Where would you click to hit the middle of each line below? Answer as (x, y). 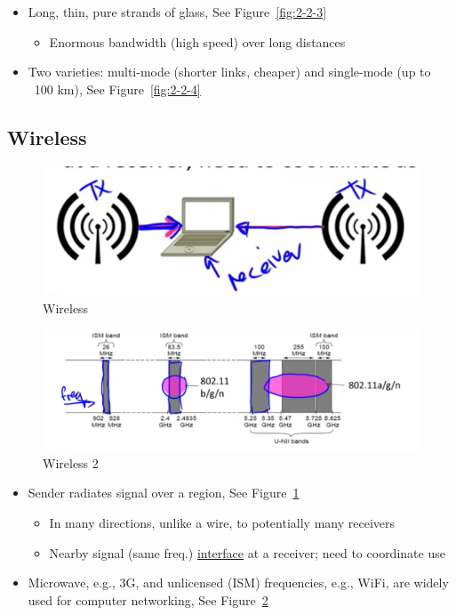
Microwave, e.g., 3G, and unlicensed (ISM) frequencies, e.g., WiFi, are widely (238, 583)
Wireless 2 (71, 462)
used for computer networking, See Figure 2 (148, 599)
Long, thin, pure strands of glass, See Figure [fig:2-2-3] (177, 12)
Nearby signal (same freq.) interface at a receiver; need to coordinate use (247, 552)
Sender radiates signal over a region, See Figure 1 (164, 493)
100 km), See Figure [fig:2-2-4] (117, 89)
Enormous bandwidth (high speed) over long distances (197, 41)
